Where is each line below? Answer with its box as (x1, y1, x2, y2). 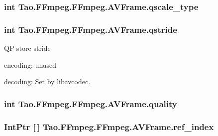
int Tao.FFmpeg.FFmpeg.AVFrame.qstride (4, 23, 177, 35)
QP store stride (4, 43, 51, 53)
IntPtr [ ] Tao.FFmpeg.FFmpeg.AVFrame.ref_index (4, 120, 214, 133)
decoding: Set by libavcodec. (4, 76, 91, 87)
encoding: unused (4, 59, 57, 70)
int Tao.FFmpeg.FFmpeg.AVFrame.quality (4, 97, 177, 110)
